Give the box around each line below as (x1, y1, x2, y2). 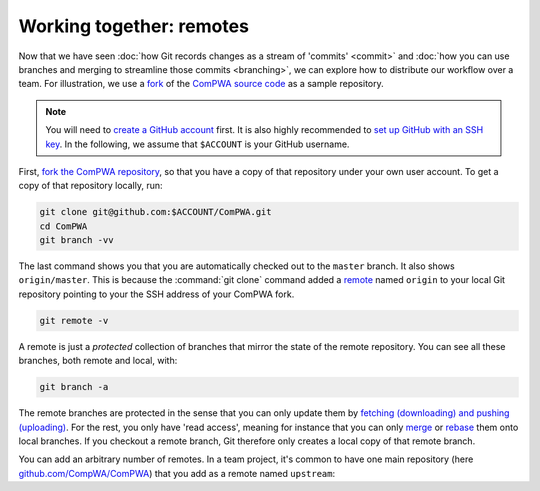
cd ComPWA (39, 220, 88, 232)
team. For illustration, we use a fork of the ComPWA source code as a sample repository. (18, 78, 384, 90)
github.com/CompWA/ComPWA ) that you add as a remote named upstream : (18, 467, 336, 479)
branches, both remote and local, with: (18, 355, 178, 367)
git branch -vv (39, 235, 114, 246)
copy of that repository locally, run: (18, 180, 164, 192)
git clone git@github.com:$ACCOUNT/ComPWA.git (39, 206, 272, 218)
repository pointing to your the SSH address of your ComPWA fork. (18, 288, 295, 300)
